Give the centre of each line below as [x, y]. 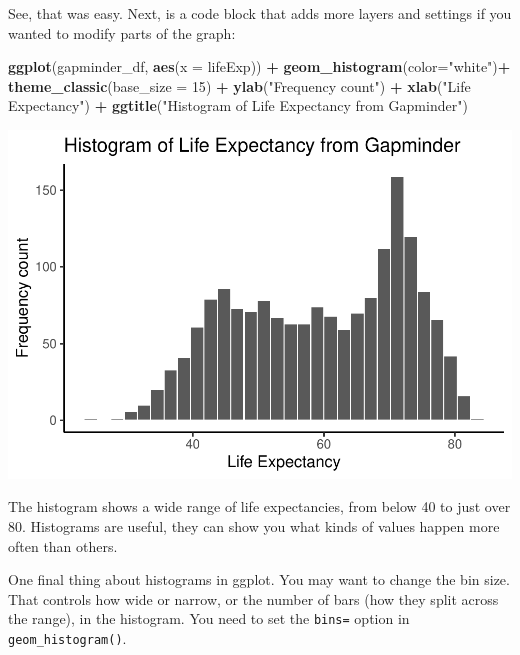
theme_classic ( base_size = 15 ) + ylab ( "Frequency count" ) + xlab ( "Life [239, 85]
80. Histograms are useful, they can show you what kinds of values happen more [254, 526]
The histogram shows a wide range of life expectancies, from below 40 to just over [259, 506]
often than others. [63, 545]
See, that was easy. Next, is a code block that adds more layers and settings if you [260, 13]
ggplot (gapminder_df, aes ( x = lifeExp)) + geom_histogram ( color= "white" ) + [259, 66]
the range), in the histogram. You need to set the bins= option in [209, 618]
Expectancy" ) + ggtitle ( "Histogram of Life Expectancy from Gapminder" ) [238, 105]
